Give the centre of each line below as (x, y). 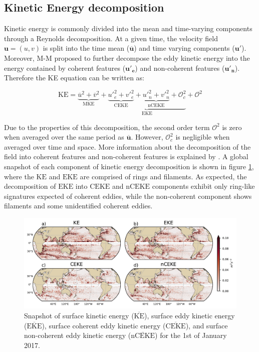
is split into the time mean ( (86, 48)
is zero (232, 127)
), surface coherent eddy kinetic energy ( (104, 325)
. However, (147, 137)
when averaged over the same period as (64, 137)
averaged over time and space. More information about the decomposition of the (127, 146)
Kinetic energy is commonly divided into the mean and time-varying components (128, 28)
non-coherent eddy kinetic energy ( (78, 335)
